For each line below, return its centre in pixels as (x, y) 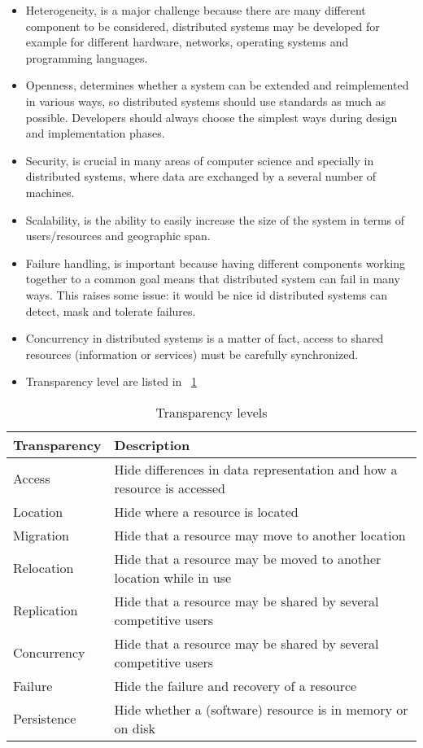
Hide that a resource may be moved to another (248, 558)
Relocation (44, 568)
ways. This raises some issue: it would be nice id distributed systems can (206, 294)
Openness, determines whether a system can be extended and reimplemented (217, 85)
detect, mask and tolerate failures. (111, 311)
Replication (46, 610)
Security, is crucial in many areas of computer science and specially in (200, 160)
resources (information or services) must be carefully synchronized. (192, 354)
